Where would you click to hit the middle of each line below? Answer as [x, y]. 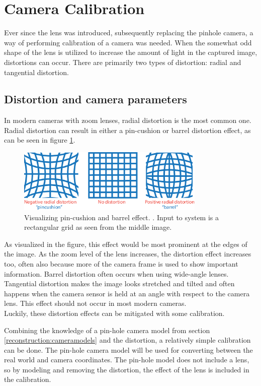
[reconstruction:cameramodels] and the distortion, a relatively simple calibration [127, 340]
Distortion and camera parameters [96, 99]
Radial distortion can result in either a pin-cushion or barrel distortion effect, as [127, 130]
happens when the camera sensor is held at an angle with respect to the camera [127, 293]
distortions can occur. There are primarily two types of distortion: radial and [123, 62]
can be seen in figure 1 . [40, 140]
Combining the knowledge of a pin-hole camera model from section [107, 330]
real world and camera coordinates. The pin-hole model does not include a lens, [127, 360]
